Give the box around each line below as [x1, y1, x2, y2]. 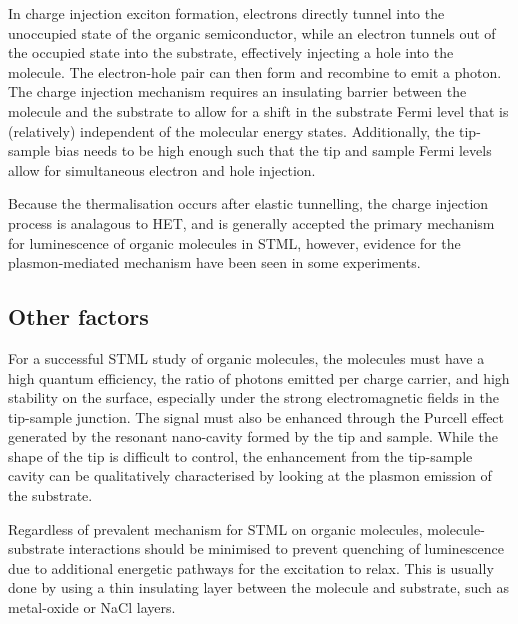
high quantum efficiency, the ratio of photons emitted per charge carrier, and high [8, 367, 510, 388]
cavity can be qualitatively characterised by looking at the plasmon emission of [8, 465, 492, 486]
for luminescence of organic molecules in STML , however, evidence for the [8, 232, 461, 253]
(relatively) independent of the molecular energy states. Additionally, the [8, 120, 455, 141]
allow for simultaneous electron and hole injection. [8, 159, 316, 180]
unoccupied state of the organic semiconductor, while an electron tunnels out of [8, 22, 496, 43]
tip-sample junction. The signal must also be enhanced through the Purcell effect [8, 406, 505, 427]
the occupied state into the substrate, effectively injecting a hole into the [8, 42, 454, 63]
